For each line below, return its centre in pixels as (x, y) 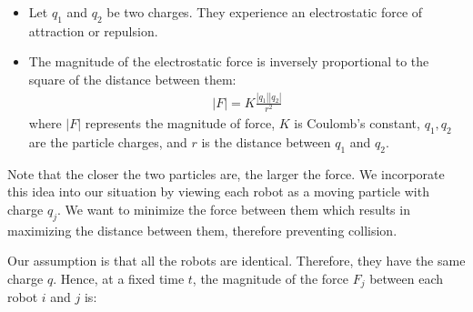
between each (407, 278)
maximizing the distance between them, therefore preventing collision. (202, 230)
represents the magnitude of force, (180, 123)
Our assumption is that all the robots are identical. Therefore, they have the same (236, 261)
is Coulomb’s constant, (357, 123)
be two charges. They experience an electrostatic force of (265, 12)
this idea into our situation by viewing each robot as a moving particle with (218, 191)
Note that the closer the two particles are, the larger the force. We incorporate (226, 173)
